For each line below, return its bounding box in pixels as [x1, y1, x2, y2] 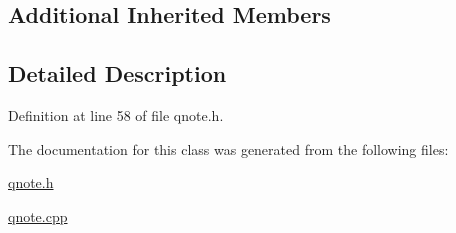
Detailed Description [8, 58, 227, 89]
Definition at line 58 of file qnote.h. [8, 104, 224, 125]
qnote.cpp [8, 205, 68, 226]
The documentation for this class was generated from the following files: [8, 138, 449, 159]
